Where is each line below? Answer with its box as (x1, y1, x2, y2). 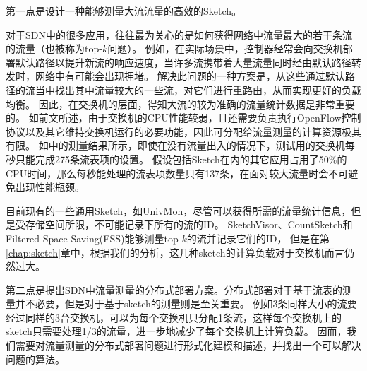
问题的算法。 (6, 351, 65, 366)
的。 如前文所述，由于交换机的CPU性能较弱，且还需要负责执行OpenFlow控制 (6, 110, 361, 125)
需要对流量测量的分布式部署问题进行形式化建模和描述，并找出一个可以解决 (15, 338, 361, 353)
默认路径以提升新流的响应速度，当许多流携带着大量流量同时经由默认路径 (15, 54, 351, 69)
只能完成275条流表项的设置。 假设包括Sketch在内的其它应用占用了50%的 (15, 151, 347, 166)
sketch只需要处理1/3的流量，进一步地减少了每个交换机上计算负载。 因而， (6, 324, 347, 338)
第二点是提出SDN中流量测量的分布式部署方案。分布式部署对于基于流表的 (6, 282, 342, 297)
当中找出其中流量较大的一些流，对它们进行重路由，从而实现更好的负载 (35, 82, 361, 97)
